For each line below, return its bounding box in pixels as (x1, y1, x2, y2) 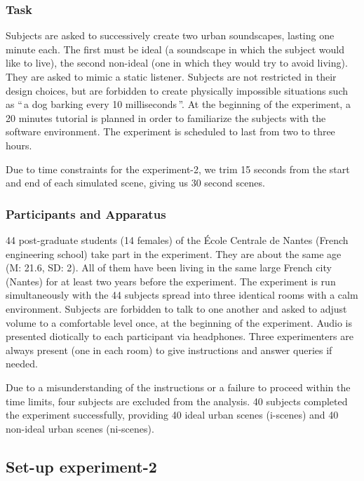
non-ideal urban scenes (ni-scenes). (6, 421, 154, 435)
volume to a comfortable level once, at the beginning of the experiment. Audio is (6, 315, 353, 330)
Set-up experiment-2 (6, 455, 157, 477)
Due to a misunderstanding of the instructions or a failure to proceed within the (6, 379, 351, 394)
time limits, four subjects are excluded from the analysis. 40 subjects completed (6, 393, 348, 408)
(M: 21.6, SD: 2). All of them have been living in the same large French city (6, 260, 332, 275)
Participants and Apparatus (6, 205, 166, 222)
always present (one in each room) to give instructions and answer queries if (6, 342, 332, 357)
